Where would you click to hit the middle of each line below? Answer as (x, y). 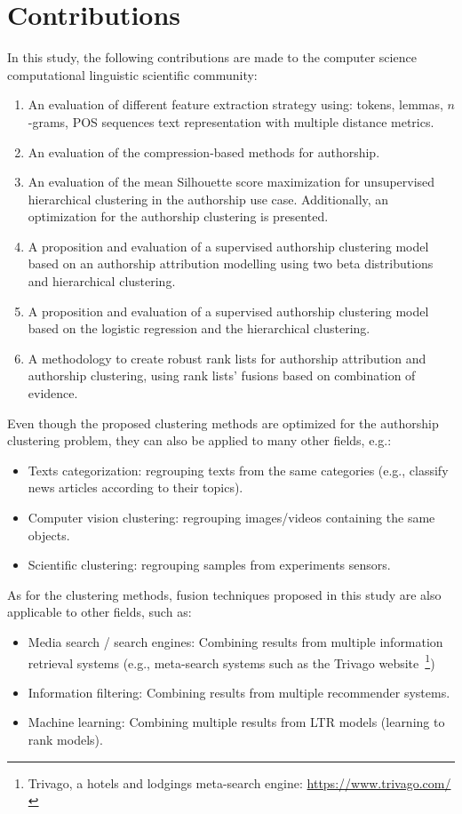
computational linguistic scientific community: (132, 74)
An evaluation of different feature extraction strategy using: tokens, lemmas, (235, 104)
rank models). (65, 739)
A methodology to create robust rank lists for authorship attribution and (227, 358)
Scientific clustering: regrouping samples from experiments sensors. (209, 565)
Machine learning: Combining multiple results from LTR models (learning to (236, 722)
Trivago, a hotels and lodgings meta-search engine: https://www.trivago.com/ (239, 782)
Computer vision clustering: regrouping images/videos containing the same (231, 517)
